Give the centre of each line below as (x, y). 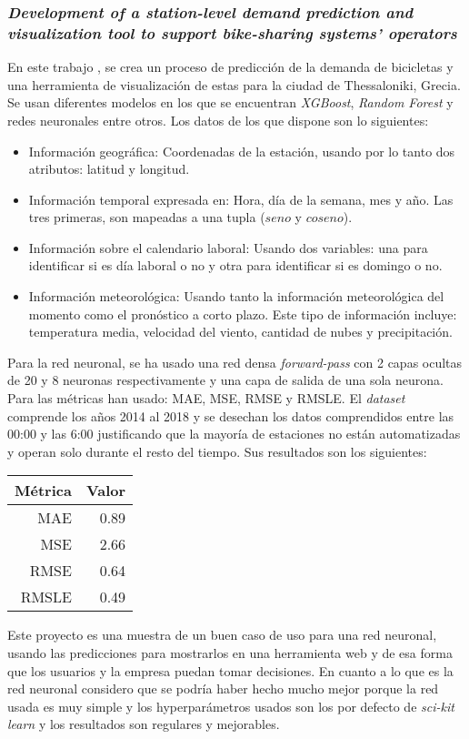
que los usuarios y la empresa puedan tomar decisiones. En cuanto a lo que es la (230, 670)
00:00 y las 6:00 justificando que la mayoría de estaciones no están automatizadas (234, 434)
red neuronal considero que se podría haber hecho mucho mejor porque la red (223, 688)
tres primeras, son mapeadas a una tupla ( (147, 217)
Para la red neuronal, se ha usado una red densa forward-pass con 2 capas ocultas (235, 362)
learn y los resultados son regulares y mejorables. (144, 724)
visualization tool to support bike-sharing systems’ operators (232, 32)
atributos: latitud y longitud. (109, 169)
